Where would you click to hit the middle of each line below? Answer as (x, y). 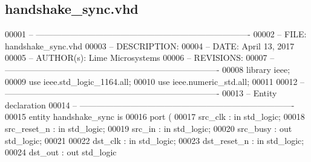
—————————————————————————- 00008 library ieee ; (148, 69)
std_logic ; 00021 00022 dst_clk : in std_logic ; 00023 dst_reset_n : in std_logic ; (155, 140)
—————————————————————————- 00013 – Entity (141, 93)
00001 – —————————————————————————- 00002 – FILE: (156, 34)
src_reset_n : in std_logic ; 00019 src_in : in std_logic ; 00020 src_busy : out (149, 128)
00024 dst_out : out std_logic (61, 152)
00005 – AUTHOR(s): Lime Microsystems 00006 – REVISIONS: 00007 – (140, 58)
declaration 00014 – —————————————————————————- (150, 104)
